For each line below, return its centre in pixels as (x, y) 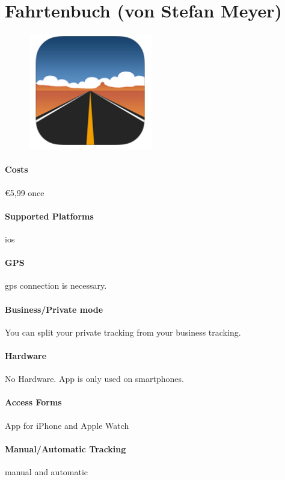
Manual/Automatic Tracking (66, 448)
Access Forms (33, 402)
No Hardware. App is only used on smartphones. (94, 379)
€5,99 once (25, 192)
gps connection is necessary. (56, 285)
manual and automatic (47, 472)
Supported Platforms (49, 216)
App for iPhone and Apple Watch (67, 425)
